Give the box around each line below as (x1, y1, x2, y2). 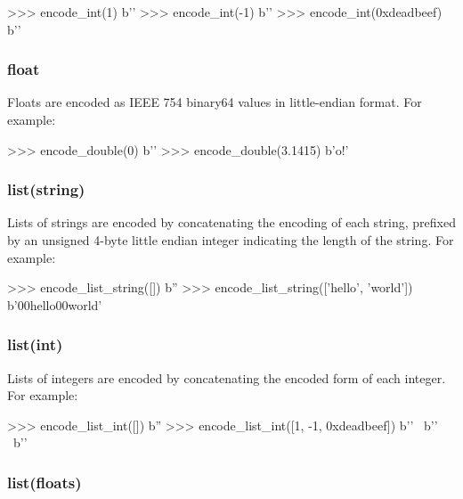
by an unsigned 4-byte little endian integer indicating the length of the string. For (7, 231, 454, 249)
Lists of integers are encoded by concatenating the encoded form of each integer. (7, 368, 446, 387)
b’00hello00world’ (7, 295, 102, 314)
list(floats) (7, 470, 82, 493)
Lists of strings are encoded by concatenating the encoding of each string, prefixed (7, 213, 456, 232)
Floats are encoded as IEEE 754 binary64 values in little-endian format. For (7, 93, 422, 111)
